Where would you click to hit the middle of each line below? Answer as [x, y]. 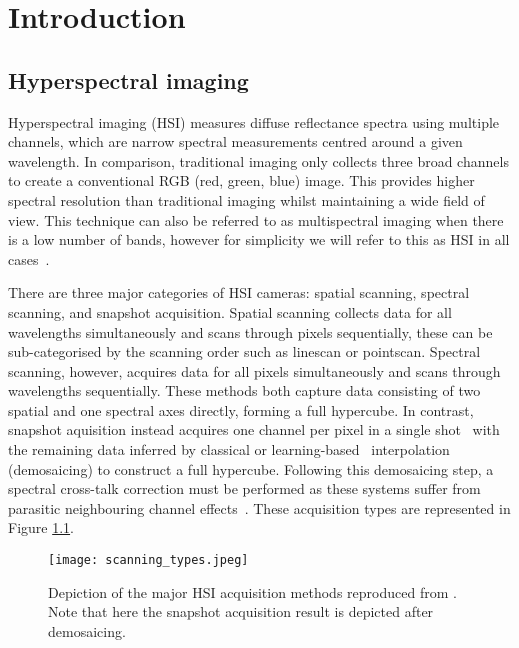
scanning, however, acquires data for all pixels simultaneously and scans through [254, 370]
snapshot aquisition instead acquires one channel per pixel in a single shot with [254, 429]
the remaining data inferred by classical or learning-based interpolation [229, 449]
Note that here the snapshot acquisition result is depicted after [241, 611]
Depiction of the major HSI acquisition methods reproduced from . [252, 591]
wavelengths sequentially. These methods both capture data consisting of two [244, 390]
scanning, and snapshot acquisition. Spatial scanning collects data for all [230, 311]
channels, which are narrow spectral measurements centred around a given [235, 141]
